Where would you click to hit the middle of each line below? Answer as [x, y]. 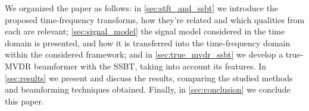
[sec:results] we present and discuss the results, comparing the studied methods [149, 77]
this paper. [24, 101]
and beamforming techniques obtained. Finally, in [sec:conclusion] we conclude [148, 89]
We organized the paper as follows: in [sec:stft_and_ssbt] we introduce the [142, 8]
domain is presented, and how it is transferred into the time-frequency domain [148, 42]
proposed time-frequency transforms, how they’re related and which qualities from [155, 19]
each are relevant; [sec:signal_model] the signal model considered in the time [145, 31]
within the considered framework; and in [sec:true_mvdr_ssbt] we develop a [144, 54]
